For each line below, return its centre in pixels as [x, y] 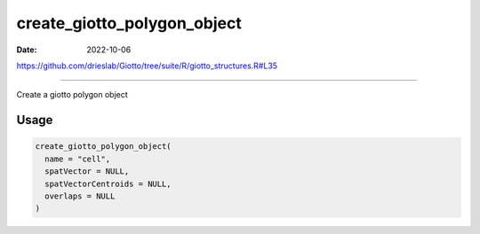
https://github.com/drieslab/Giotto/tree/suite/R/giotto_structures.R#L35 [147, 66]
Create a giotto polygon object [72, 95]
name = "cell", [78, 159]
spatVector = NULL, [87, 172]
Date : [27, 50]
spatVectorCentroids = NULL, [108, 183]
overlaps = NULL [80, 196]
